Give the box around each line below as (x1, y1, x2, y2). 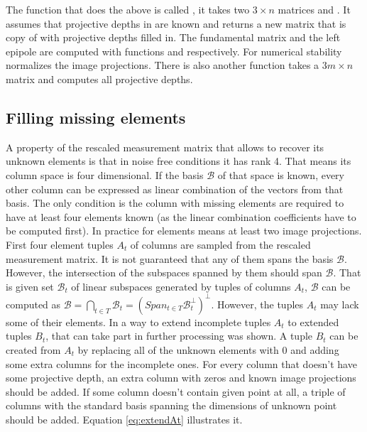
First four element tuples (6, 237, 114, 252)
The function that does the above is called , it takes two (6, 2, 250, 16)
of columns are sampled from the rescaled (130, 237, 311, 252)
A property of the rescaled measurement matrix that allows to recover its (6, 139, 324, 154)
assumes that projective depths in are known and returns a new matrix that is (6, 16, 346, 31)
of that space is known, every (217, 167, 344, 182)
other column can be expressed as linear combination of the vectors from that (6, 181, 344, 196)
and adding (290, 342, 339, 357)
